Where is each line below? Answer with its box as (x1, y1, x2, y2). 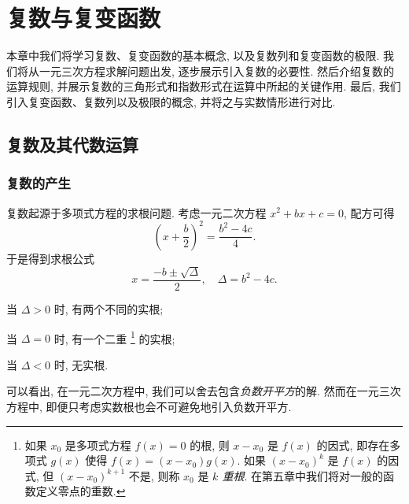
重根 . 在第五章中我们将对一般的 (222, 467, 383, 484)
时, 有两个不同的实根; (53, 301, 164, 317)
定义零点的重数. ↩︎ (35, 483, 126, 499)
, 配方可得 (343, 204, 395, 220)
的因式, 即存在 (316, 436, 390, 453)
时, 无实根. (53, 356, 109, 372)
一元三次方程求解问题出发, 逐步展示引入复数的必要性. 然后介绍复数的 (39, 62, 395, 79)
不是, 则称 (128, 467, 180, 484)
